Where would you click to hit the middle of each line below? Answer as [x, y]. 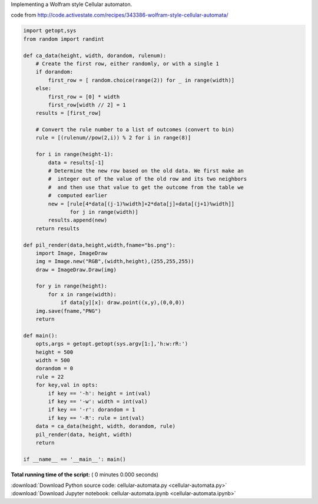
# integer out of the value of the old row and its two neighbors [148, 179]
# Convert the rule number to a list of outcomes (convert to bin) [135, 130]
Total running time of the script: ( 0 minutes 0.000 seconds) [85, 475]
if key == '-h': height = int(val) [100, 393]
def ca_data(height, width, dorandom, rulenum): [95, 55]
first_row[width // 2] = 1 [87, 105]
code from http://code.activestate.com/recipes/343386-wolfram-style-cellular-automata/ [120, 15]
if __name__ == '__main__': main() [74, 459]
